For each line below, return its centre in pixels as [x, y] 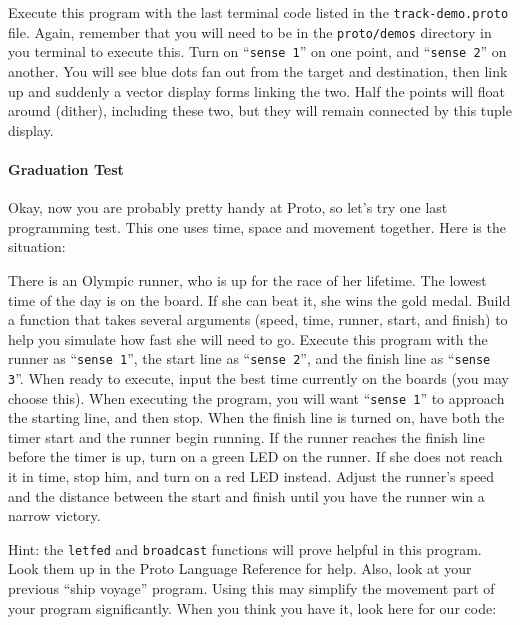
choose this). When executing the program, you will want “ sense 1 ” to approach [256, 397]
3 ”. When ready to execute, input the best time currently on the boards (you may [258, 377]
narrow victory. [54, 515]
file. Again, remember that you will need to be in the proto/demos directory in [250, 31]
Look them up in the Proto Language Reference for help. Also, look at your [240, 568]
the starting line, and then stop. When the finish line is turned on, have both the [256, 417]
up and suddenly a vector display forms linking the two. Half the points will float [257, 90]
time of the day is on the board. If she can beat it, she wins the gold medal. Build [259, 299]
